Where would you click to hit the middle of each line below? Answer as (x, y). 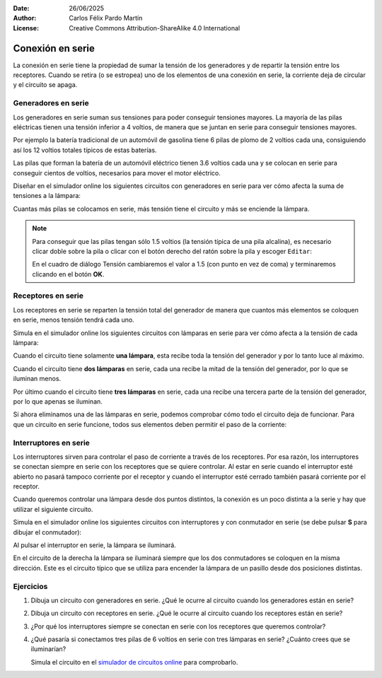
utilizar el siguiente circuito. (53, 509)
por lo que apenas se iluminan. (58, 401)
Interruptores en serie (51, 443)
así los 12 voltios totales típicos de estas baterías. (85, 150)
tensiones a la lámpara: (47, 196)
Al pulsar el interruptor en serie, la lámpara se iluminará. (94, 545)
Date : (21, 8)
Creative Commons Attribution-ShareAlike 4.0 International (155, 28)
